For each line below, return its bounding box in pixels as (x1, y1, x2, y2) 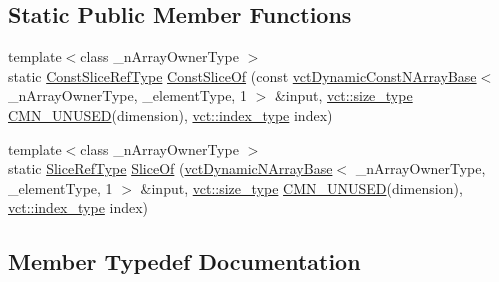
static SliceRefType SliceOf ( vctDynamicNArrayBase (8, 158, 333, 179)
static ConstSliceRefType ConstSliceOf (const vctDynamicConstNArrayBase (8, 65, 477, 86)
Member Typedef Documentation (8, 246, 361, 277)
